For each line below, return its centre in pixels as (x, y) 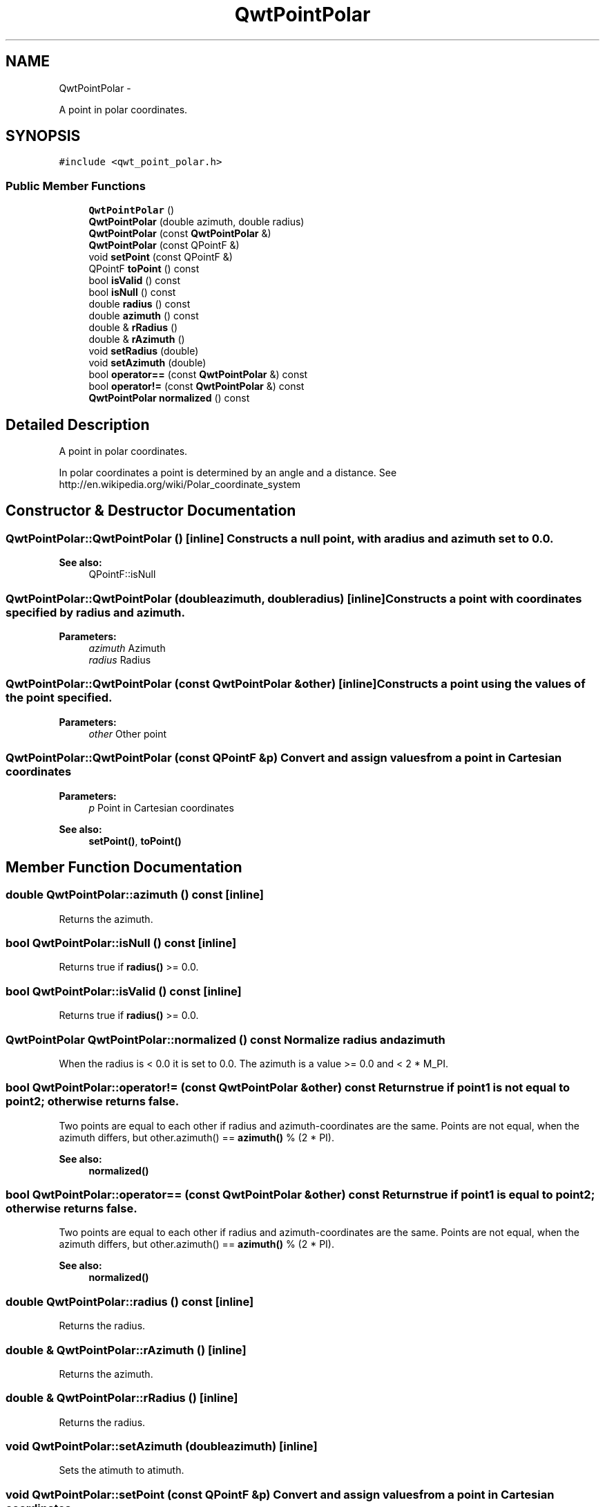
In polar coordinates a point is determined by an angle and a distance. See (228, 473)
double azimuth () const (144, 316)
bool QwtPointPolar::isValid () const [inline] (124, 991)
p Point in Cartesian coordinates (161, 807)
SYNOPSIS (43, 136)
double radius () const (140, 304)
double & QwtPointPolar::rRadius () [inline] (122, 1398)
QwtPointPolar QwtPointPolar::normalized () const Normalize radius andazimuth (225, 1039)
